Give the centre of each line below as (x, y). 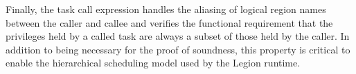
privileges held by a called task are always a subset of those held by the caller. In (178, 36)
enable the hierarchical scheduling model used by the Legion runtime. (153, 63)
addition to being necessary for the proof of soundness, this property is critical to (178, 49)
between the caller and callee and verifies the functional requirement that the (169, 22)
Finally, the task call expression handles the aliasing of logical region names (166, 9)
